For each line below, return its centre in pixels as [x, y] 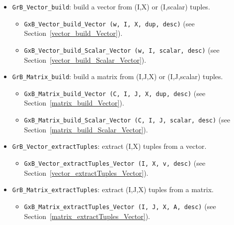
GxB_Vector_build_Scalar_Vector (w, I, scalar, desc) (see [122, 50]
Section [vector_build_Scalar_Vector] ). [85, 59]
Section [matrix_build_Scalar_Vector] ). [86, 129]
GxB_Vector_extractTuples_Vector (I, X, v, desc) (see [115, 163]
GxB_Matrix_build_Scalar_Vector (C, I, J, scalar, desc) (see [127, 120]
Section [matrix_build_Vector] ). [74, 103]
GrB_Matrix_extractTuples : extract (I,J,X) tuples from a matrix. [113, 189]
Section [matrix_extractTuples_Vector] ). [87, 216]
